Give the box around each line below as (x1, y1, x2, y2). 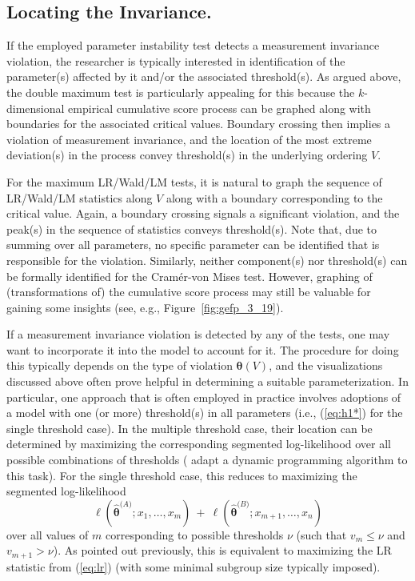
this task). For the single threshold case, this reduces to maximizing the (6, 467, 357, 483)
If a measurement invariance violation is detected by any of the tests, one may (6, 326, 390, 343)
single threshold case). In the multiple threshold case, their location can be (6, 419, 373, 436)
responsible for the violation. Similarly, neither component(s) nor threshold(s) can (6, 251, 408, 268)
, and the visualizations (269, 357, 383, 374)
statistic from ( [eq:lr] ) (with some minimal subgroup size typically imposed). (6, 558, 381, 575)
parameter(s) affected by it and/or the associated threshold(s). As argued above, (6, 68, 401, 85)
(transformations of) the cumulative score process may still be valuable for (6, 283, 371, 300)
